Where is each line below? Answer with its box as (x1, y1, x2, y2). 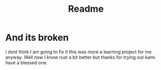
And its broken (5, 32, 69, 43)
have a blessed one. (5, 59, 48, 65)
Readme (68, 3, 104, 15)
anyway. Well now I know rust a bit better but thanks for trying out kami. (5, 54, 157, 60)
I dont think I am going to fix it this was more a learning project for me (5, 49, 152, 55)
